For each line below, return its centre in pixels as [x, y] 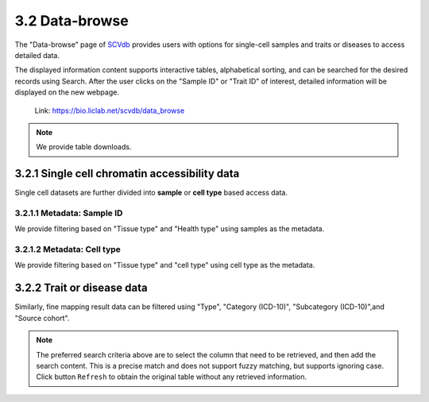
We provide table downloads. [84, 147]
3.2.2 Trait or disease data [81, 288]
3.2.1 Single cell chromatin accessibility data [127, 174]
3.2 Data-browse [71, 21]
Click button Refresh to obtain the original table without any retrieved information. [172, 377]
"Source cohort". [42, 318]
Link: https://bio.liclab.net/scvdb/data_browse [110, 110]
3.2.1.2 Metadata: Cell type [68, 249]
